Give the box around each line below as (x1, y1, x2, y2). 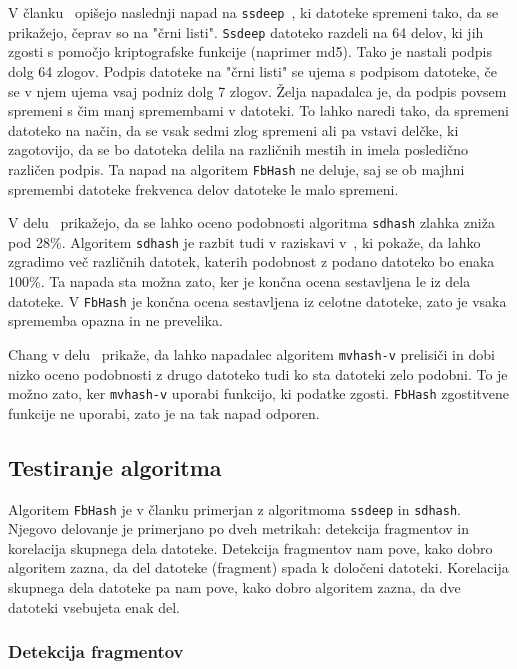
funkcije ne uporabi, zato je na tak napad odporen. (8, 402, 320, 423)
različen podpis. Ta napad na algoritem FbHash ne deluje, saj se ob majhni (8, 158, 465, 179)
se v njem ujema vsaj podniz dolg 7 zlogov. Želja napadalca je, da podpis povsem (8, 80, 507, 101)
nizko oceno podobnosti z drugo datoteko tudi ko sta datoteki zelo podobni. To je (8, 363, 508, 384)
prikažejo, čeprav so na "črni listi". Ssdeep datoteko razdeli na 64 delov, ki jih (8, 21, 484, 42)
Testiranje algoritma (8, 451, 222, 482)
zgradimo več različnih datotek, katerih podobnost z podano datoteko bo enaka (8, 251, 495, 272)
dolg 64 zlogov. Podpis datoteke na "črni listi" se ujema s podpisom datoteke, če (8, 60, 498, 81)
